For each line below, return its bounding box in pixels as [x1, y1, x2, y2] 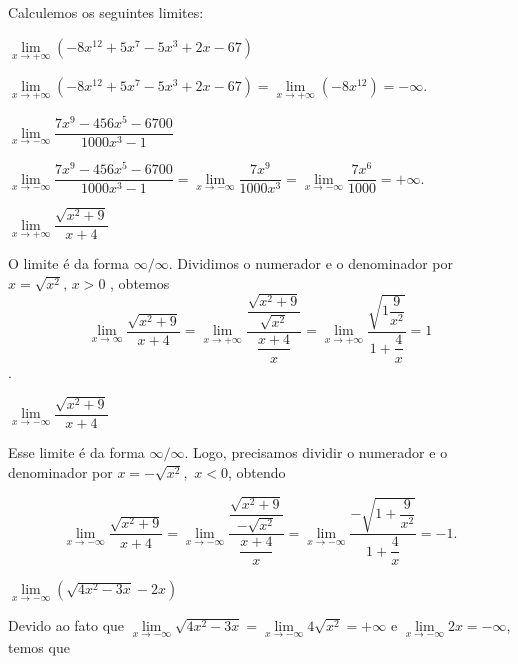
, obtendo [228, 461, 286, 482]
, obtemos [110, 272, 170, 293]
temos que [8, 636, 70, 657]
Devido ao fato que [8, 614, 125, 635]
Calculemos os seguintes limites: [8, 2, 204, 22]
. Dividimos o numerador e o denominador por [168, 253, 453, 274]
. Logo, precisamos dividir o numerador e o [184, 442, 448, 463]
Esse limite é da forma [8, 442, 145, 463]
